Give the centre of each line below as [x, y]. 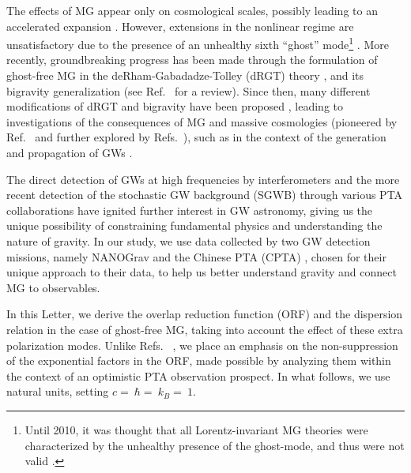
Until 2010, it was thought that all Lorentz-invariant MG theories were [196, 429]
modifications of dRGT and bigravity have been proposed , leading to [175, 106]
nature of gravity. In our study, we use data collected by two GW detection [189, 240]
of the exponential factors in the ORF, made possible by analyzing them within [199, 360]
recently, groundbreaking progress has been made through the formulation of [192, 60]
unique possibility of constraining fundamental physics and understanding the [194, 225]
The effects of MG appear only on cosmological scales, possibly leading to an [192, 10]
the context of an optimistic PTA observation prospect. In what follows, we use [198, 375]
